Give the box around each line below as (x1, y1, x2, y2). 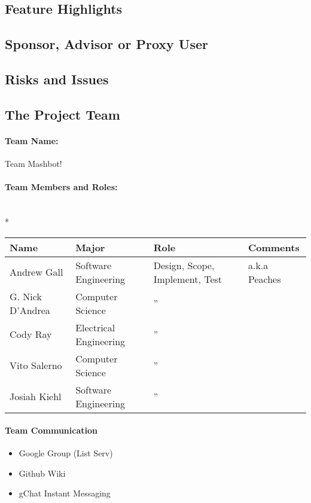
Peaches (248, 272, 281, 286)
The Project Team (5, 105, 120, 123)
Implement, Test (153, 272, 222, 286)
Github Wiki (19, 467, 66, 479)
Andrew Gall (10, 265, 63, 279)
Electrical (75, 320, 115, 334)
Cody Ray (10, 327, 52, 341)
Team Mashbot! (5, 157, 62, 169)
